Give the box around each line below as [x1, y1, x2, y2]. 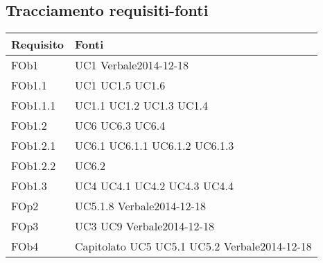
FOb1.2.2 [11, 158, 56, 174]
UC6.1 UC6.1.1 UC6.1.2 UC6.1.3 [75, 137, 234, 154]
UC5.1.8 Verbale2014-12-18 [75, 198, 206, 214]
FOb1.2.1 [11, 137, 56, 154]
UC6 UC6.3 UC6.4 [75, 117, 166, 134]
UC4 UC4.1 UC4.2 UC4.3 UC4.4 [75, 178, 234, 194]
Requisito [11, 36, 64, 53]
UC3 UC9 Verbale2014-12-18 [75, 218, 214, 235]
